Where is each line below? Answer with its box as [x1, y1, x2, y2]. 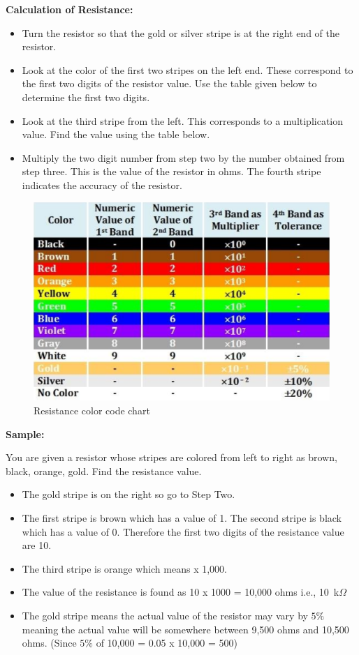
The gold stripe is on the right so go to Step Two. [22, 487, 235, 502]
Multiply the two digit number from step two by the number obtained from [22, 150, 345, 165]
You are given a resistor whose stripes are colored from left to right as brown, [6, 450, 337, 465]
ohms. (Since [22, 635, 77, 650]
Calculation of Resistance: [6, 2, 133, 16]
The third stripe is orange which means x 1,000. [22, 561, 227, 575]
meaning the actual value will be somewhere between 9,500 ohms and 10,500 [22, 622, 349, 636]
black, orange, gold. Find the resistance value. [6, 463, 202, 478]
